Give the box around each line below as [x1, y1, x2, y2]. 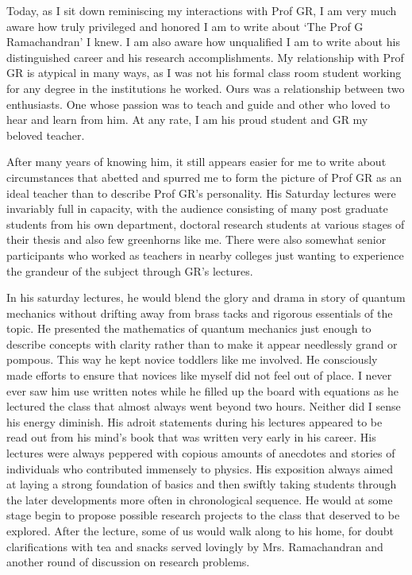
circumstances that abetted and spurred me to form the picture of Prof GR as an [6, 168, 402, 185]
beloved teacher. [6, 126, 85, 143]
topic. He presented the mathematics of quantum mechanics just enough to [6, 320, 372, 337]
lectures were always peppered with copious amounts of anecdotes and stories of [6, 445, 395, 461]
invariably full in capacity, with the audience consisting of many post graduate [6, 200, 388, 217]
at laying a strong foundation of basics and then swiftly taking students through [6, 476, 397, 492]
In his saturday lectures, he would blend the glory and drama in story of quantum [6, 289, 406, 306]
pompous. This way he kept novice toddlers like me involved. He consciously [6, 351, 378, 368]
